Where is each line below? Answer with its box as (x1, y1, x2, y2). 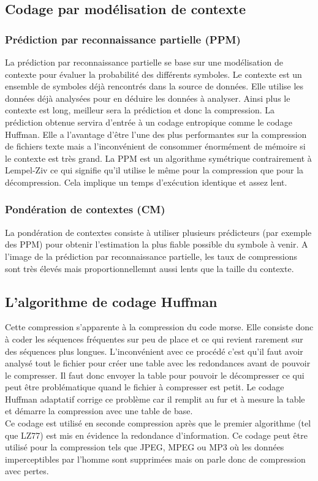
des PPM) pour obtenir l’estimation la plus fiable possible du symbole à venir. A (5, 238, 308, 251)
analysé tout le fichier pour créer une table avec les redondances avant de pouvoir (5, 357, 311, 369)
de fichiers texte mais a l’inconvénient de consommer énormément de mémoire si (5, 140, 306, 153)
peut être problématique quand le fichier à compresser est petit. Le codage (5, 381, 284, 393)
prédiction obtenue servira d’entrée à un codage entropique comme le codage (5, 115, 292, 128)
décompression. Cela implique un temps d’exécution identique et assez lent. (5, 175, 287, 188)
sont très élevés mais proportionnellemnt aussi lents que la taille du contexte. (5, 262, 294, 275)
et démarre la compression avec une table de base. (5, 404, 193, 417)
